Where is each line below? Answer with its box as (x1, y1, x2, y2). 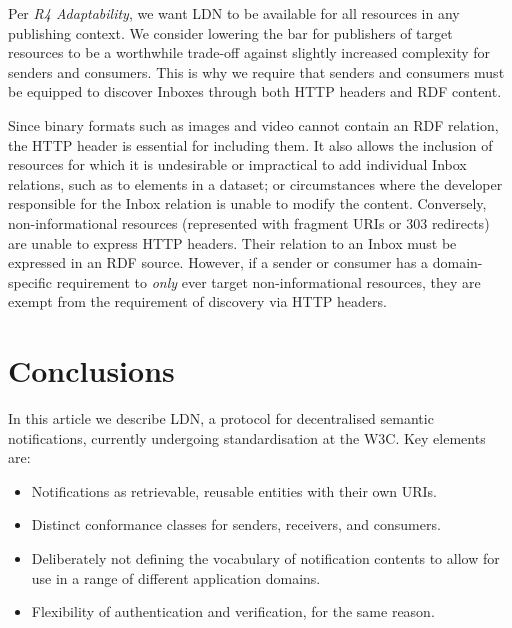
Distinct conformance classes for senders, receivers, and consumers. (31, 514, 441, 535)
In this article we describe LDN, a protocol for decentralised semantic (8, 408, 434, 429)
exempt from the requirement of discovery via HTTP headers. (8, 291, 387, 312)
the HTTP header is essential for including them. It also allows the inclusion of (8, 134, 493, 155)
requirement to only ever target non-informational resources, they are (56, 271, 481, 292)
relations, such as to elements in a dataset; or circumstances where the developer (8, 173, 503, 194)
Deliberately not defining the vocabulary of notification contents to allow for (31, 548, 500, 568)
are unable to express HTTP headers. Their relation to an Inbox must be (8, 232, 457, 253)
